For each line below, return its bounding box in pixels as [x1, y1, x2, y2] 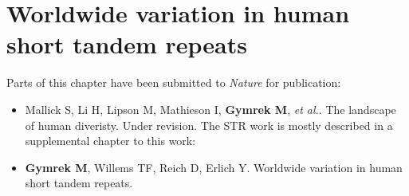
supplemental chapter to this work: [25, 132, 196, 149]
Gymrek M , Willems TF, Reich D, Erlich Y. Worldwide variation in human [25, 159, 403, 175]
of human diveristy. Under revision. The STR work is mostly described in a [25, 116, 393, 133]
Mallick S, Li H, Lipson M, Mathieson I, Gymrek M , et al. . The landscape [25, 100, 396, 117]
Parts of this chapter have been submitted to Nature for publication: [6, 74, 341, 91]
